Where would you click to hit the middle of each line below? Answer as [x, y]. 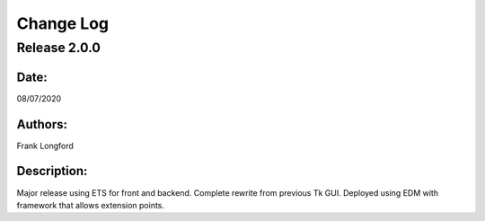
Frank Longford [45, 146]
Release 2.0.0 [58, 48]
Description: [52, 171]
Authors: [42, 124]
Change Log [63, 23]
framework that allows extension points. [91, 205]
